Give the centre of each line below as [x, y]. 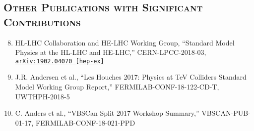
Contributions [42, 22]
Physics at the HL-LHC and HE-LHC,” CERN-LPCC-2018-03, [111, 52]
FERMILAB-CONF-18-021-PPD [86, 122]
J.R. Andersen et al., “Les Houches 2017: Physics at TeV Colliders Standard [131, 77]
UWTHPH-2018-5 [42, 96]
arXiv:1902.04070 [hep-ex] [60, 61]
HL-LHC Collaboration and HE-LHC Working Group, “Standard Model [125, 42]
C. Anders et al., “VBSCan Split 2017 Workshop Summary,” [107, 113]
